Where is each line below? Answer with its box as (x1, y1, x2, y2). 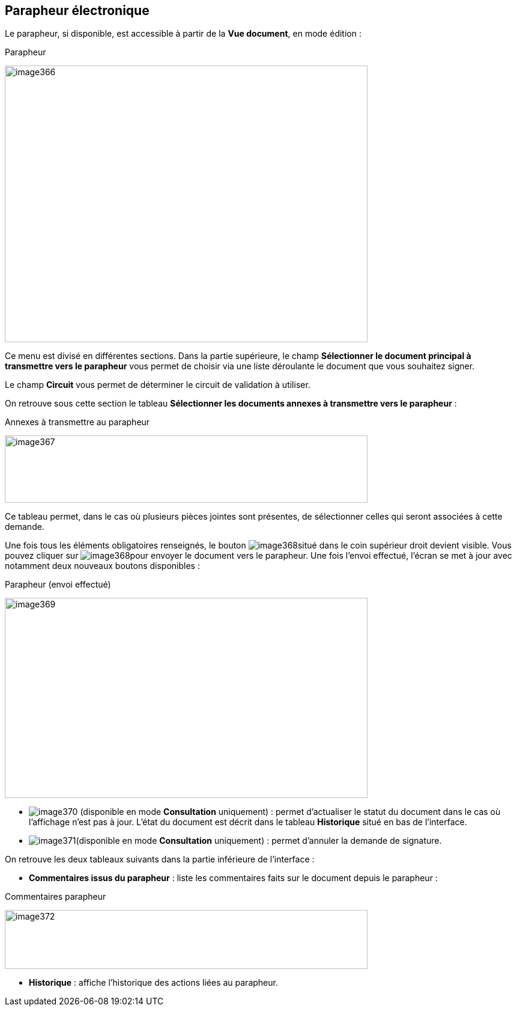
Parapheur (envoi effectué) (5, 579, 111, 590)
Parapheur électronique (5, 3, 150, 18)
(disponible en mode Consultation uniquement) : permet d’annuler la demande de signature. (76, 835, 442, 846)
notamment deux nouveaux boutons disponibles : (5, 561, 200, 571)
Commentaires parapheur (5, 891, 106, 902)
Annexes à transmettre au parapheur (5, 417, 150, 428)
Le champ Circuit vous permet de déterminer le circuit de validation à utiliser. (5, 380, 310, 390)
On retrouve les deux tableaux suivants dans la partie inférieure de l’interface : (5, 854, 315, 865)
